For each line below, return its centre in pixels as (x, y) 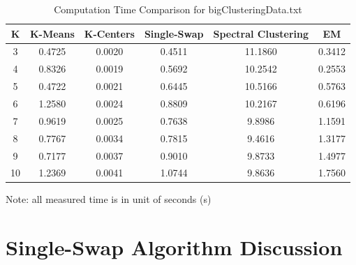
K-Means (52, 33)
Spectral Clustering (261, 33)
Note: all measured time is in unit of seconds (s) (109, 199)
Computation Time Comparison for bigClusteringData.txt (178, 9)
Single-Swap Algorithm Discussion (174, 247)
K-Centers (109, 33)
